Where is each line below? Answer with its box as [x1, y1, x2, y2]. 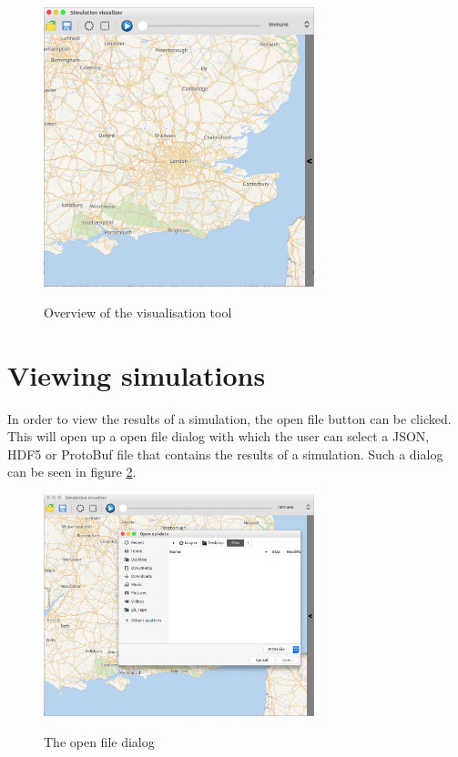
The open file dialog [44, 732, 155, 751]
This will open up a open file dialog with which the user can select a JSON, [7, 427, 430, 446]
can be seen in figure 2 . [7, 462, 137, 481]
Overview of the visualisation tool [44, 302, 232, 321]
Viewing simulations [7, 356, 266, 393]
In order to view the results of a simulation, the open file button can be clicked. [7, 409, 452, 428]
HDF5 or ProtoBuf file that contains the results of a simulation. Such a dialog [7, 444, 443, 463]
